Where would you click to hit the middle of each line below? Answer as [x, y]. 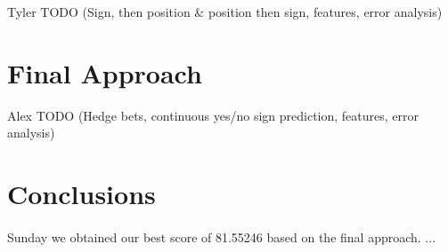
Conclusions [81, 194]
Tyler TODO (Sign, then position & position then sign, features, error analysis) [225, 12]
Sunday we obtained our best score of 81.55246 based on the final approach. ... [222, 236]
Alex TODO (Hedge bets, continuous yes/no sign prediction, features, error [213, 115]
